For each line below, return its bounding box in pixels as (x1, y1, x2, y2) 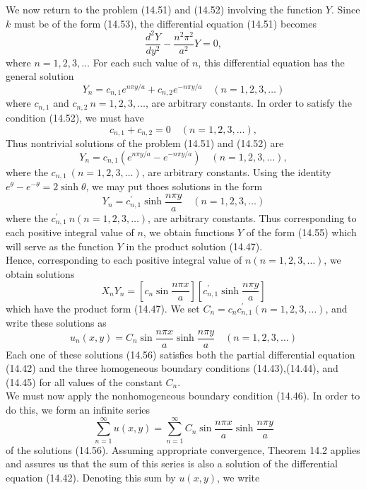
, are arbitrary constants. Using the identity (141, 164, 331, 179)
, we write (216, 469, 260, 484)
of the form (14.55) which (246, 225, 357, 240)
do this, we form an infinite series (6, 402, 150, 416)
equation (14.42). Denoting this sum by (6, 469, 176, 484)
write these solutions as (6, 315, 107, 329)
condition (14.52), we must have (6, 110, 144, 124)
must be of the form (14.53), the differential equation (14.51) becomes (13, 16, 317, 30)
